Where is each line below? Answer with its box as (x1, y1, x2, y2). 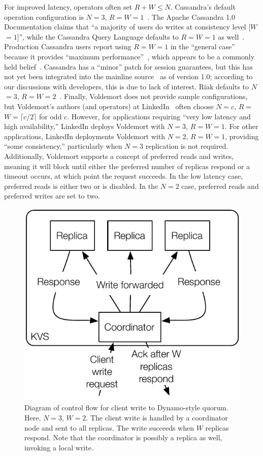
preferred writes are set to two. (4, 190, 100, 201)
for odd (39, 111, 62, 121)
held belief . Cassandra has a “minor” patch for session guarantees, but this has (4, 61, 253, 72)
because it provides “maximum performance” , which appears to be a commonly (4, 51, 255, 61)
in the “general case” (170, 41, 235, 52)
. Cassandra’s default (170, 2, 236, 12)
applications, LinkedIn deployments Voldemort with (4, 131, 165, 141)
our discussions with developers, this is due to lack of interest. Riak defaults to (4, 81, 249, 91)
